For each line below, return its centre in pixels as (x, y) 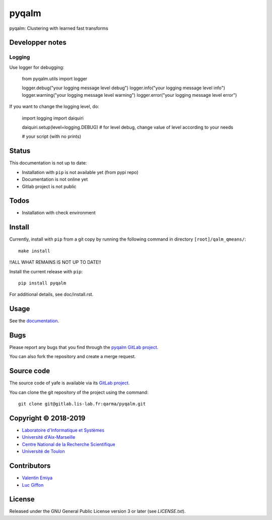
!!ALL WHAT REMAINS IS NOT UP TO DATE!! (55, 262)
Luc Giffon (33, 485)
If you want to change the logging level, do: (54, 106)
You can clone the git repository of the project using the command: (79, 392)
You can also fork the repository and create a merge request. (73, 357)
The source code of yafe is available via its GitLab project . (70, 383)
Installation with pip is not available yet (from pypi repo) (80, 172)
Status (20, 151)
